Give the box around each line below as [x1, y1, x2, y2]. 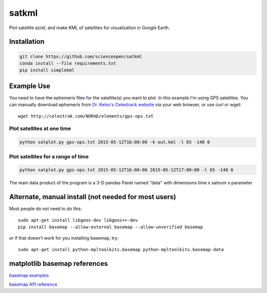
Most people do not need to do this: [9, 206, 82, 212]
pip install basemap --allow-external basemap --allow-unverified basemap [18, 224, 203, 230]
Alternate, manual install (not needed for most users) [9, 193, 177, 201]
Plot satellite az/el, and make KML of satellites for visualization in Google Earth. [9, 25, 170, 31]
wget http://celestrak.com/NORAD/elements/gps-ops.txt [18, 113, 154, 119]
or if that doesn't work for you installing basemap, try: [9, 235, 119, 241]
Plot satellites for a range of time [9, 153, 89, 160]
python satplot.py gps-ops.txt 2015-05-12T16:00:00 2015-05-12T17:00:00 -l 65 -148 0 [19, 167, 233, 173]
